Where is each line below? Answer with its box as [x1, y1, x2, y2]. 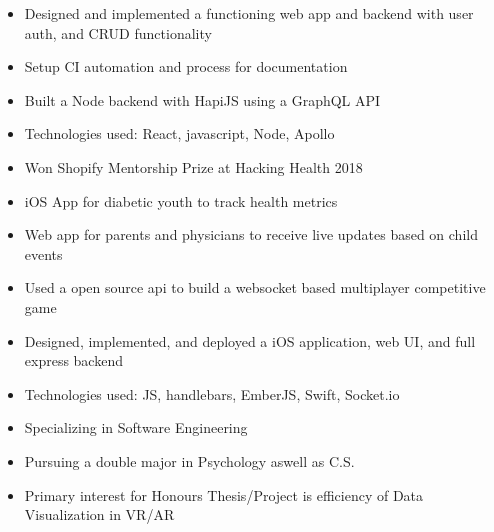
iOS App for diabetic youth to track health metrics [24, 190, 338, 211]
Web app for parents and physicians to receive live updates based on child [24, 224, 478, 245]
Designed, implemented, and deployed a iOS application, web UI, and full [24, 330, 476, 351]
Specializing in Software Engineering [24, 417, 248, 438]
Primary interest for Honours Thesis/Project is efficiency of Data [24, 484, 424, 505]
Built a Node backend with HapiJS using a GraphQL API [24, 89, 381, 110]
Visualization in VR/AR [24, 504, 175, 525]
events [24, 243, 63, 264]
